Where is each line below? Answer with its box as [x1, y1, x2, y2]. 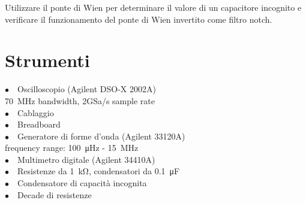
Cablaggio [17, 106, 54, 119]
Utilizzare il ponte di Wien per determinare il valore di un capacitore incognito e [5, 1, 302, 13]
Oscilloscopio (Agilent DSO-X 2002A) [17, 83, 156, 95]
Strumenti [5, 48, 90, 72]
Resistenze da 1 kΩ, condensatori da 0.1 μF [17, 165, 180, 177]
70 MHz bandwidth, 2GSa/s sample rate [5, 94, 155, 107]
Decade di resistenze [17, 188, 92, 201]
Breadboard [17, 118, 61, 131]
